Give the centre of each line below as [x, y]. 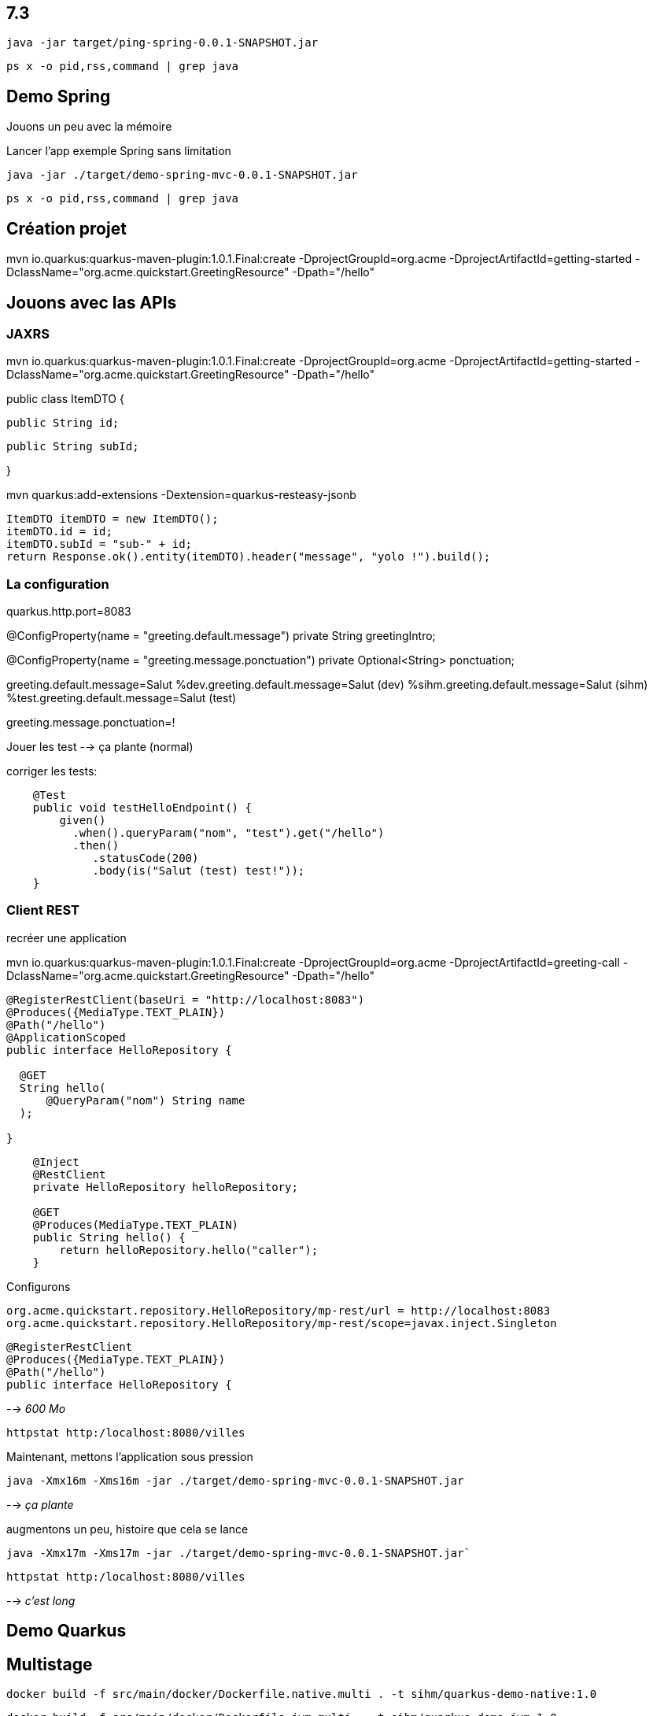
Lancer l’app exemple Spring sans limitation [119, 151]
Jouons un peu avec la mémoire [89, 127]
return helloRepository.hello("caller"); [189, 1250]
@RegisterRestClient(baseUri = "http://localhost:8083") [186, 999]
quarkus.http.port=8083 [69, 612]
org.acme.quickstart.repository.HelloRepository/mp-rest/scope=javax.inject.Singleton [282, 1323]
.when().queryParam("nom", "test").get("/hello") [229, 833]
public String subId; [73, 447]
